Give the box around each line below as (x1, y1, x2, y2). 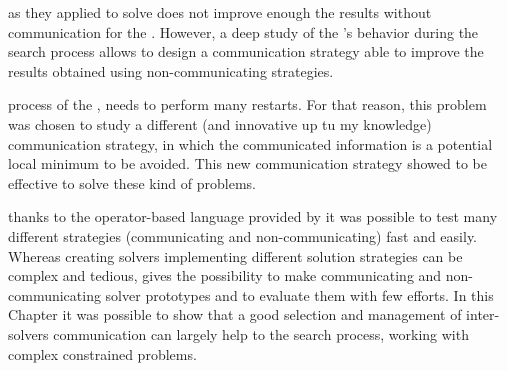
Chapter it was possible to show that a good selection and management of (8, 304, 462, 325)
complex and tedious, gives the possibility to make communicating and (8, 265, 442, 286)
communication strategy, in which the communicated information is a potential (8, 133, 493, 154)
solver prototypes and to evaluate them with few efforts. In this (105, 284, 494, 305)
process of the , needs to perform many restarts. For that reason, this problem (8, 94, 487, 115)
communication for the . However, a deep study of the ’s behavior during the (8, 21, 479, 42)
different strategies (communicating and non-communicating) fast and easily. (8, 225, 477, 246)
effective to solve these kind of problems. (8, 172, 256, 193)
